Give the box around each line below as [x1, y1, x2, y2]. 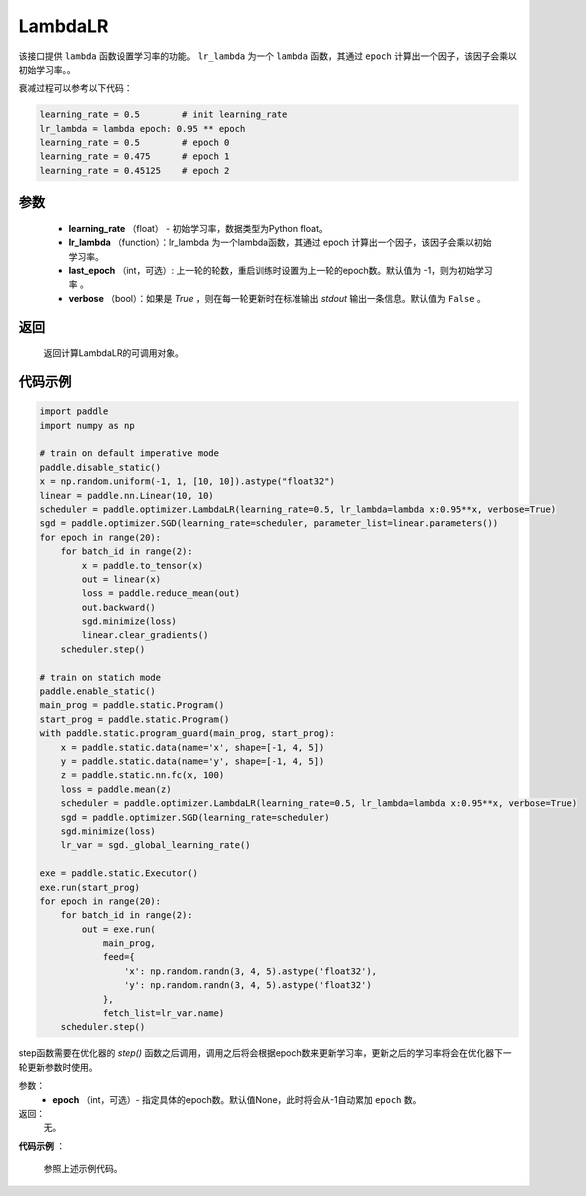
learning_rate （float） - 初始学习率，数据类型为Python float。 [68, 222, 329, 234]
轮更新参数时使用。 [18, 1061, 98, 1073]
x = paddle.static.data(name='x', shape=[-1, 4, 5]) [60, 741, 325, 753]
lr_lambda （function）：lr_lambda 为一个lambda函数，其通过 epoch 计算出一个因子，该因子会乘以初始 [68, 236, 492, 249]
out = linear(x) [81, 573, 162, 585]
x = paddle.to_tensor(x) [81, 560, 204, 571]
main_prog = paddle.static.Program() [39, 700, 225, 711]
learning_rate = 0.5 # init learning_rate [39, 109, 288, 120]
